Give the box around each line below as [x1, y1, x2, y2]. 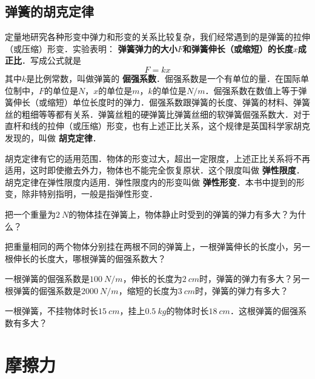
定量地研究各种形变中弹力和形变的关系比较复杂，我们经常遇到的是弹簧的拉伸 [5, 30, 310, 43]
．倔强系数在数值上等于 [205, 84, 299, 96]
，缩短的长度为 [118, 284, 178, 297]
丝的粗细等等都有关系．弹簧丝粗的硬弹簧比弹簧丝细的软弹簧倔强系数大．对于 [5, 107, 310, 120]
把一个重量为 [5, 207, 56, 220]
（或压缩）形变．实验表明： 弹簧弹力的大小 [5, 42, 177, 55]
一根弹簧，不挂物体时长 [5, 304, 98, 317]
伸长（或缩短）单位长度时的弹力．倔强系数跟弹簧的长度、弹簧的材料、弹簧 [13, 96, 310, 109]
